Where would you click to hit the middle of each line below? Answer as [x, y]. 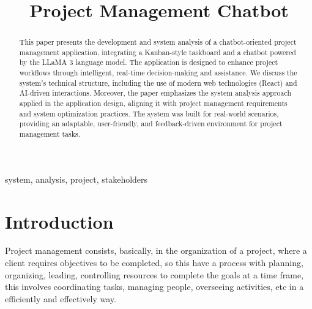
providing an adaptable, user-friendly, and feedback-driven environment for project [151, 124]
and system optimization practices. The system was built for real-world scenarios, [149, 113]
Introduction [59, 221]
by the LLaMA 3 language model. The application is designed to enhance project [149, 62]
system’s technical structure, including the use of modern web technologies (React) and [158, 82]
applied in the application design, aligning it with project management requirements [153, 103]
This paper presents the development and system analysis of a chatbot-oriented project [158, 42]
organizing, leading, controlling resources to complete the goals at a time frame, [154, 274]
